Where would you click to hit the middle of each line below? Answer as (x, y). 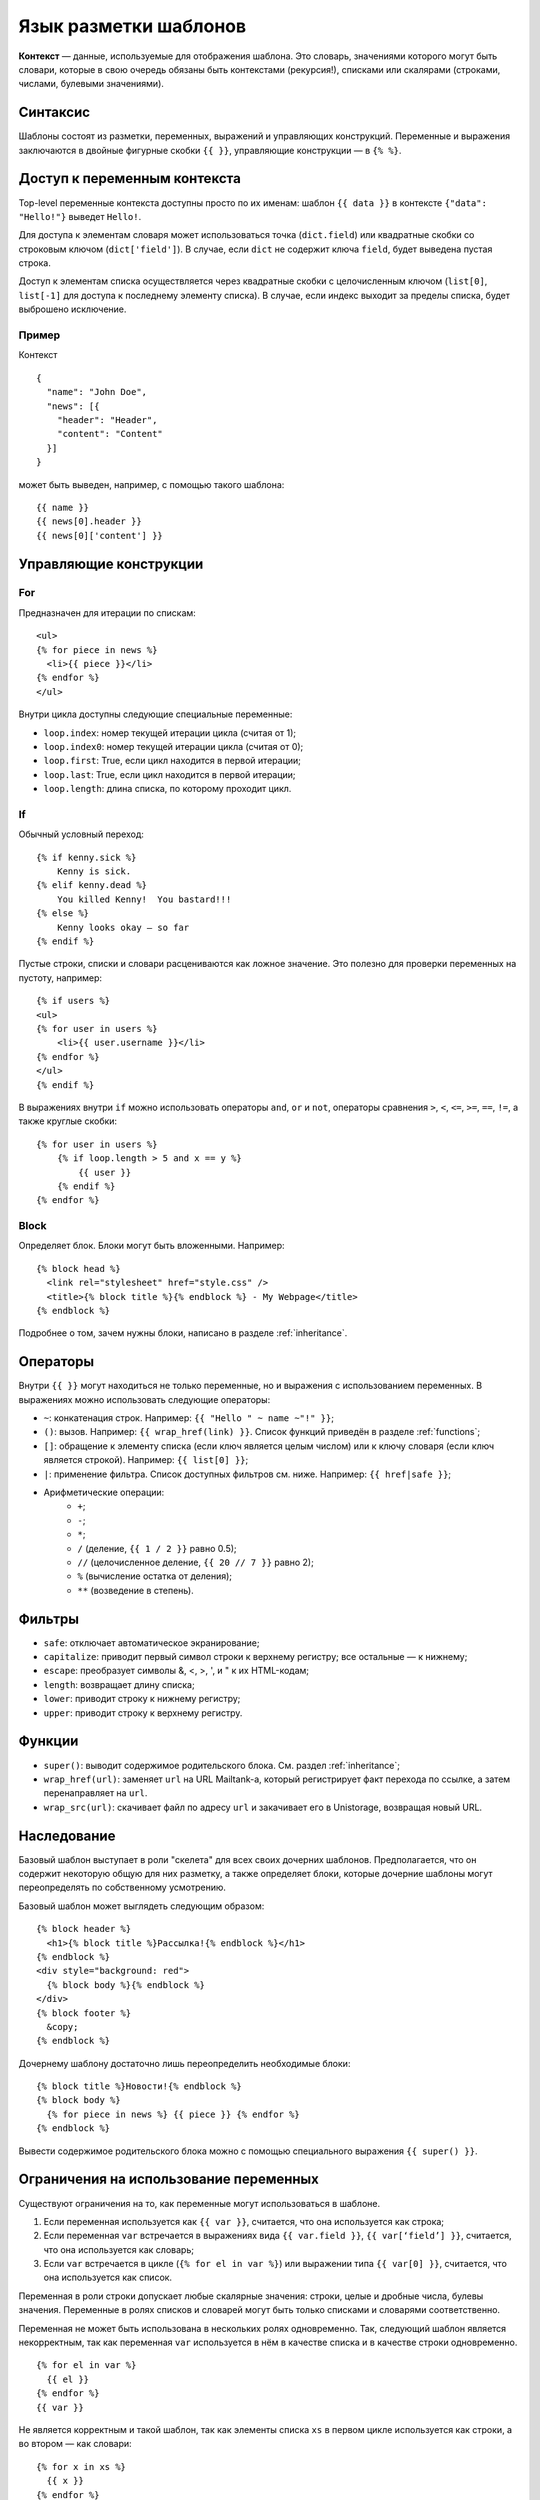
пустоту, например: (60, 977)
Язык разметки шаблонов (132, 26)
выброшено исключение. (72, 309)
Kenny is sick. (94, 871)
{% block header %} (84, 1929)
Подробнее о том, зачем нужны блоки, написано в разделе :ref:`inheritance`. (183, 1333)
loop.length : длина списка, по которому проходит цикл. (167, 789)
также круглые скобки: (68, 1121)
